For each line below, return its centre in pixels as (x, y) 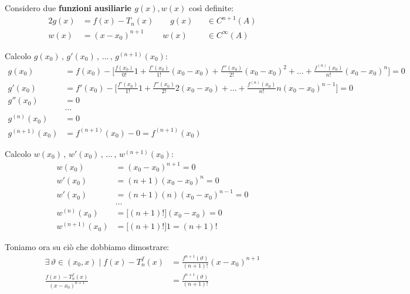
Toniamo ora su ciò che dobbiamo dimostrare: (87, 247)
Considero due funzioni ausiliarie (68, 8)
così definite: (211, 8)
